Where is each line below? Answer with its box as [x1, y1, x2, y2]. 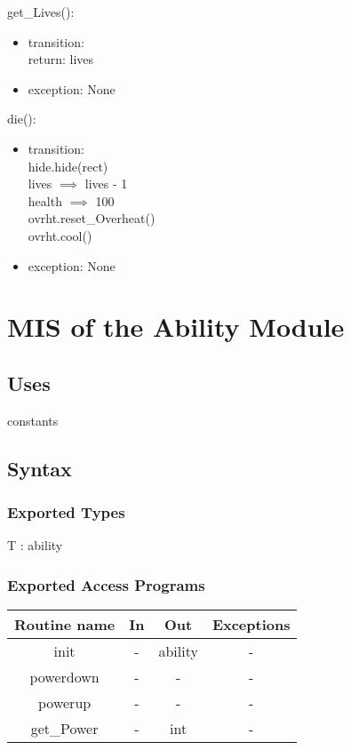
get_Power [30, 718, 99, 739]
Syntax [7, 454, 72, 482]
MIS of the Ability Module [7, 308, 345, 345]
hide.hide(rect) [28, 156, 108, 175]
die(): [7, 109, 36, 128]
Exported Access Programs [7, 573, 205, 595]
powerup [38, 692, 92, 714]
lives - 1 [84, 174, 128, 193]
